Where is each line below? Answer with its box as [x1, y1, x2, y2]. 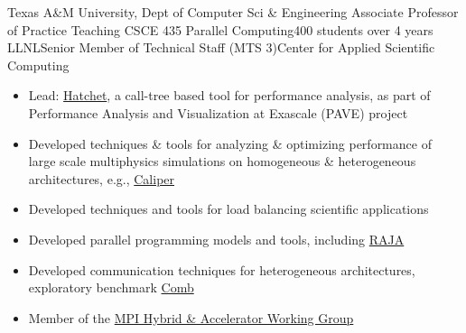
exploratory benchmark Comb [28, 278, 194, 297]
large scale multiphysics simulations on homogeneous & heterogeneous [28, 152, 416, 171]
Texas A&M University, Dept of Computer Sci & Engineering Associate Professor [7, 3, 459, 21]
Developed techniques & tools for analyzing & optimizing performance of [28, 134, 432, 153]
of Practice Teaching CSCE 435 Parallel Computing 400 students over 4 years [7, 20, 433, 39]
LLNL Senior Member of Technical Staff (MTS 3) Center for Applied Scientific [7, 38, 435, 57]
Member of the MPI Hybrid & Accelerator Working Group [28, 308, 354, 327]
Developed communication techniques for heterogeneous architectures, [28, 260, 415, 279]
